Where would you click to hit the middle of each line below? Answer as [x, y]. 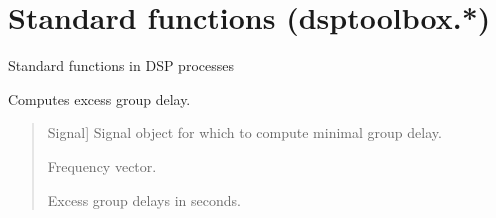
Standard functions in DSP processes [121, 65]
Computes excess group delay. [99, 98]
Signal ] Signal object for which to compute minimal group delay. [244, 132]
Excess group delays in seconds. [144, 199]
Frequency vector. [102, 165]
